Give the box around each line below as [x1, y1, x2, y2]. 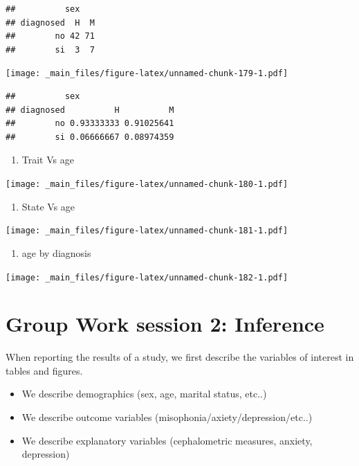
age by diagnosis [21, 245, 91, 260]
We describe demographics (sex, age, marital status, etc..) [21, 386, 267, 401]
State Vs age [21, 199, 75, 213]
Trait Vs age [21, 152, 74, 167]
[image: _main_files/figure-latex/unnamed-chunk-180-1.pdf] [6, 179, 288, 189]
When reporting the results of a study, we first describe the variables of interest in [6, 350, 354, 364]
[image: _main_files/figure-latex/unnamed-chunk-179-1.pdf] [6, 69, 288, 79]
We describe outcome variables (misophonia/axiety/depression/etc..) [21, 410, 313, 424]
